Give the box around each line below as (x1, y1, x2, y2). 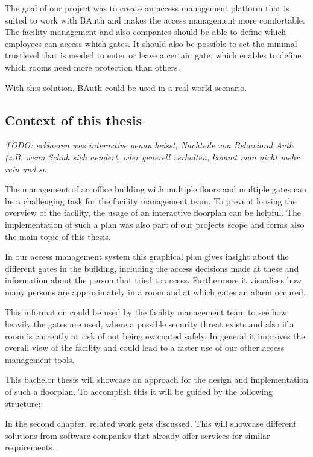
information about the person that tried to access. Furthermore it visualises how (5, 274, 302, 286)
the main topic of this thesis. (5, 230, 111, 242)
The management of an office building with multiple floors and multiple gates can (5, 183, 306, 195)
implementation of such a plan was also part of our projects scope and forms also (5, 218, 305, 230)
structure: (5, 397, 41, 409)
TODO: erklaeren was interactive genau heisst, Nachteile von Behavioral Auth (5, 139, 294, 151)
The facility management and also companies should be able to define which (5, 25, 286, 38)
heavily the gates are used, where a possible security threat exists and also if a (5, 318, 294, 330)
